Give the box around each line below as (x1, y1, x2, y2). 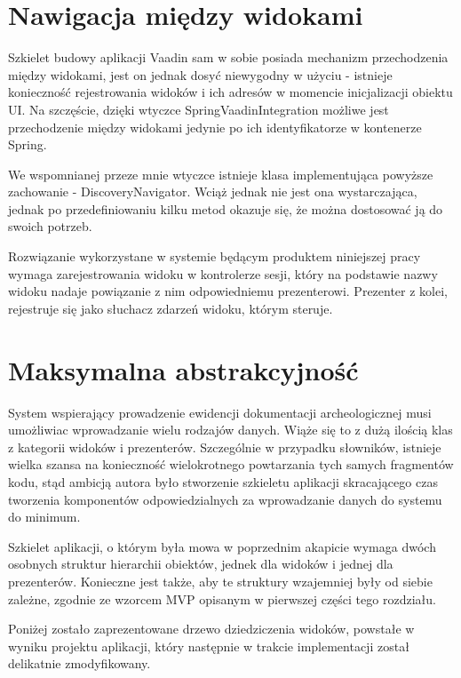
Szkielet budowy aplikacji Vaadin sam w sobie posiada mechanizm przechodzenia (8, 48, 449, 67)
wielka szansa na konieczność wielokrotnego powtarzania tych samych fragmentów (8, 455, 454, 474)
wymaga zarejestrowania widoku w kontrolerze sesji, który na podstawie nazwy (8, 264, 438, 283)
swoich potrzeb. (8, 217, 92, 235)
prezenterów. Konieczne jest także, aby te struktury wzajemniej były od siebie (8, 571, 433, 590)
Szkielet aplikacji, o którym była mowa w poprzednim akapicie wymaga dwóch (8, 537, 436, 555)
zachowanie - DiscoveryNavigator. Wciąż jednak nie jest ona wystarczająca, (8, 182, 417, 201)
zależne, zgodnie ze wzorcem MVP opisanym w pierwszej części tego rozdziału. (8, 589, 436, 608)
